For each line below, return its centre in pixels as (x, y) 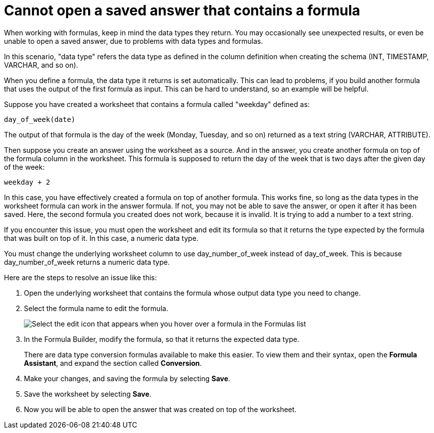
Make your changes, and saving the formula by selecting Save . (127, 378)
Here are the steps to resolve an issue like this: (81, 277)
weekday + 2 (27, 182)
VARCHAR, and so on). (41, 65)
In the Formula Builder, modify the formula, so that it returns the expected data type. (162, 339)
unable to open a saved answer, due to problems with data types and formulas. (134, 41)
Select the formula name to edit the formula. (96, 308)
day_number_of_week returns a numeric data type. (87, 262)
